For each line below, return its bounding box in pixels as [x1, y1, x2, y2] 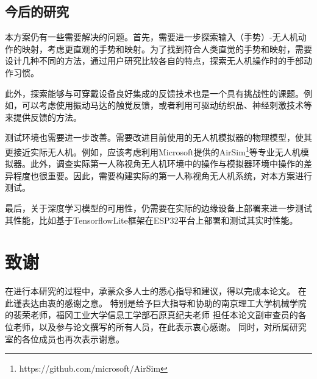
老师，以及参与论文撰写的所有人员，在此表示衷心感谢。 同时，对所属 [13, 321, 290, 333]
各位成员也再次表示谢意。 [21, 332, 124, 345]
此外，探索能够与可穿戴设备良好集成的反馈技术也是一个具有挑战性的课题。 [5, 87, 304, 99]
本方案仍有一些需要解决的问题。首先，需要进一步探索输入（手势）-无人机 [5, 30, 298, 43]
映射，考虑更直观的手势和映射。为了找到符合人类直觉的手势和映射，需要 [21, 42, 312, 55]
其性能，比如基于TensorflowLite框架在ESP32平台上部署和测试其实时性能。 [5, 213, 298, 226]
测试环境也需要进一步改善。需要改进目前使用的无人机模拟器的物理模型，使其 [5, 131, 312, 144]
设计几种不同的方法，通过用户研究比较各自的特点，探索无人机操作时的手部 [5, 54, 304, 67]
